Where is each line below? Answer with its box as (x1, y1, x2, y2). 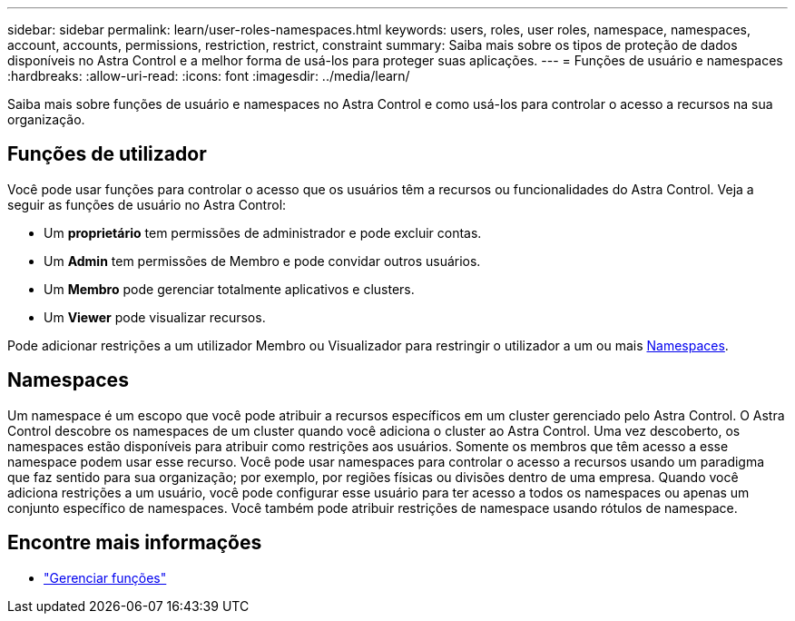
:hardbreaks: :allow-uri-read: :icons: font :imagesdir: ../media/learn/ (7, 68, 410, 84)
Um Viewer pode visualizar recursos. (44, 309, 266, 325)
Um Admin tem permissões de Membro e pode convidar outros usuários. (44, 252, 481, 269)
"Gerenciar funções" (44, 569, 167, 586)
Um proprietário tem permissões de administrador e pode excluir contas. (44, 224, 482, 241)
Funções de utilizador (7, 143, 207, 166)
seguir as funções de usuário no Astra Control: (7, 196, 287, 212)
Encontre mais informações (7, 531, 262, 555)
